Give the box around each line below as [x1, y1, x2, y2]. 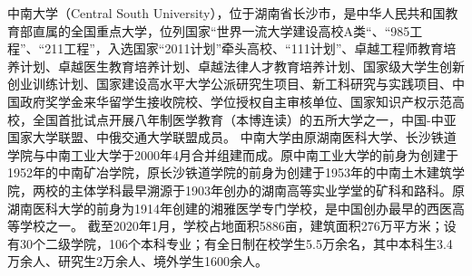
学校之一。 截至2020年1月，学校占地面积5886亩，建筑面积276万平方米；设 [19, 216, 457, 235]
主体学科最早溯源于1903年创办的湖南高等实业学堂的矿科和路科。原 [70, 180, 465, 199]
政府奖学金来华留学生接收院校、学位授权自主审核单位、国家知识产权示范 [19, 91, 452, 110]
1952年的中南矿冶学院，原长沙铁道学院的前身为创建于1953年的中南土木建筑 [7, 163, 452, 182]
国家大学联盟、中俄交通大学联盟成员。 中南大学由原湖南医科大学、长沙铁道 [7, 128, 457, 147]
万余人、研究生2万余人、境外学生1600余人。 [7, 252, 268, 271]
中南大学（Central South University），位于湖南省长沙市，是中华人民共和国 [7, 4, 446, 22]
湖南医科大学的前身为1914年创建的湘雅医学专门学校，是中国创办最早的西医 [7, 198, 452, 217]
